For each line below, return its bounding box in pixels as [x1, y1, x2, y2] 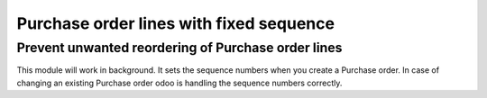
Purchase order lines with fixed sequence [16, 13, 335, 33]
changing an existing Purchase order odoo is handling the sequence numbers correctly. [16, 77, 343, 88]
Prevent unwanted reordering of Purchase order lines [16, 40, 343, 56]
